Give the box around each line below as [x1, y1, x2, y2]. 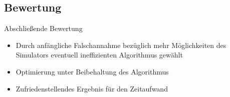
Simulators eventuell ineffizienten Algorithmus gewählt [16, 49, 183, 60]
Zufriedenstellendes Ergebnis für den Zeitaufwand [16, 83, 168, 93]
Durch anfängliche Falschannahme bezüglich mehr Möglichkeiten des [16, 39, 226, 50]
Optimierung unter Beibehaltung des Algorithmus [16, 66, 169, 76]
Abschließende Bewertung [4, 23, 83, 33]
